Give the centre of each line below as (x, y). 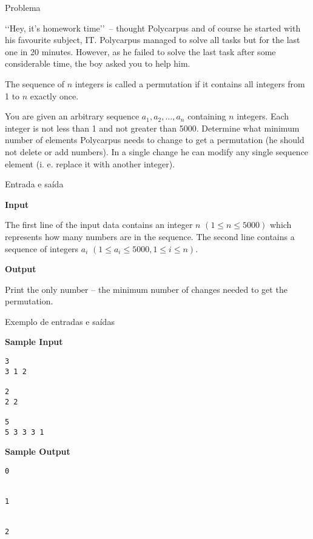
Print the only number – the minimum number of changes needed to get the (146, 289)
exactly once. (54, 95)
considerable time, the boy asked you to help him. (98, 63)
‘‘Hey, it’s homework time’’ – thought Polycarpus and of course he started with (153, 28)
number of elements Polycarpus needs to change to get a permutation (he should (155, 140)
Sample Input (34, 342)
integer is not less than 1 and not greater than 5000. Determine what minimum (152, 128)
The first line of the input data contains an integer (99, 225)
